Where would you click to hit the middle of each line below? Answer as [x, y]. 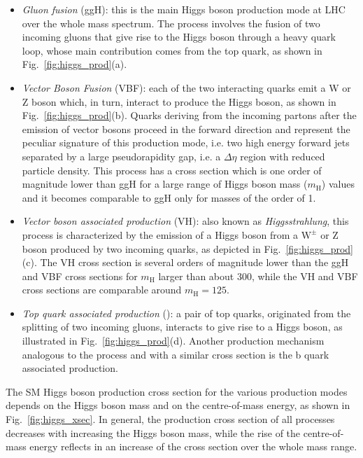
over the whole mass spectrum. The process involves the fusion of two [171, 23]
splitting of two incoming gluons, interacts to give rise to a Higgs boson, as [182, 327]
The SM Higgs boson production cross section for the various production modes [177, 391]
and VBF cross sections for [80, 276]
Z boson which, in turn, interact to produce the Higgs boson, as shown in [179, 101]
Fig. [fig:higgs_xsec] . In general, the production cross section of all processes [170, 419]
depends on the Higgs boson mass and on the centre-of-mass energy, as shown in [178, 405]
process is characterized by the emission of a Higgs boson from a [160, 234]
